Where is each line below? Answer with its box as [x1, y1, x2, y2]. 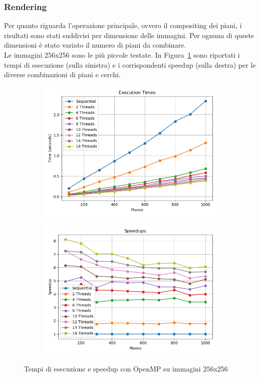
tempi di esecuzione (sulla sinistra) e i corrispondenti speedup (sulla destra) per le [4, 59, 256, 70]
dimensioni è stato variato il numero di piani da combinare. [4, 40, 186, 50]
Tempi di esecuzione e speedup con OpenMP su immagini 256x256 [24, 363, 228, 373]
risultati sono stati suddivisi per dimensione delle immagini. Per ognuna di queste [4, 30, 254, 40]
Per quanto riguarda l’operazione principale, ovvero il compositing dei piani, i [4, 20, 242, 31]
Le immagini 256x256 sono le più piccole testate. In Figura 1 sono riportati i [4, 50, 240, 60]
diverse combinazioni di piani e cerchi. [4, 69, 121, 80]
